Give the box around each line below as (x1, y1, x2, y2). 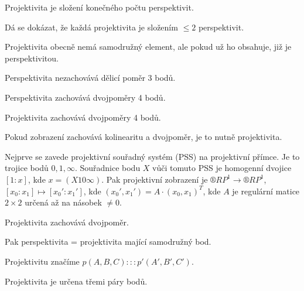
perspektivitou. (5, 52, 59, 64)
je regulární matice (232, 184, 300, 197)
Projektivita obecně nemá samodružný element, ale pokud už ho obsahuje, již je (5, 40, 292, 53)
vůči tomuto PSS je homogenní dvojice (152, 162, 292, 174)
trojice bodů (5, 162, 49, 174)
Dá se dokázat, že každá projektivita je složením (5, 20, 178, 33)
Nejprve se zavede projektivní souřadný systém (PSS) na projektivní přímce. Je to (5, 150, 300, 162)
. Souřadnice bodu (74, 162, 141, 174)
